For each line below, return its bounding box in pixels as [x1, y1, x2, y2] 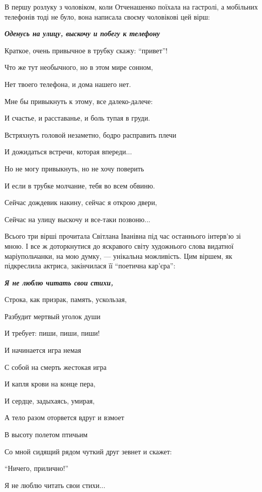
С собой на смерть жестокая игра [5, 361, 107, 372]
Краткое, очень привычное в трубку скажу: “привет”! [5, 45, 168, 55]
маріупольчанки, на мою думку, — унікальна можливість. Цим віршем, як [5, 250, 232, 261]
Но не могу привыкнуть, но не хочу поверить [5, 163, 144, 173]
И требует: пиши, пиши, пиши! [5, 328, 100, 338]
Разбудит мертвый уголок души [5, 311, 101, 321]
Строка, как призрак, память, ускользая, [5, 294, 127, 305]
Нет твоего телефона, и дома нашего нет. [5, 78, 131, 89]
